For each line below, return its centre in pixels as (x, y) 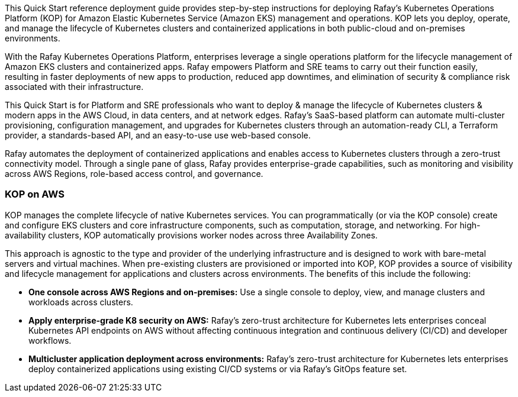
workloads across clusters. (81, 302)
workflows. (50, 340)
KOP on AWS (35, 194)
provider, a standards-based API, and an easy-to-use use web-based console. (158, 135)
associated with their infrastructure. (74, 87)
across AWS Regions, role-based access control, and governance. (134, 174)
